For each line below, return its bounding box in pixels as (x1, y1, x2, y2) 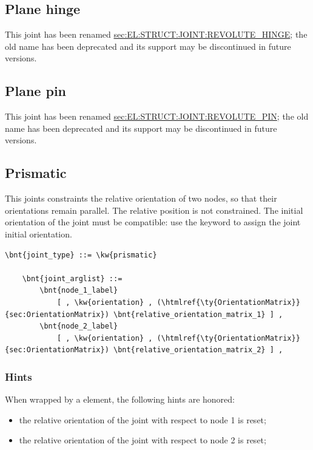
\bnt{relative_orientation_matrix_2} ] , (113, 346, 283, 355)
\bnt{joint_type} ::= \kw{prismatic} (5, 250, 157, 259)
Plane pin (5, 81, 67, 100)
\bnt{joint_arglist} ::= (22, 274, 123, 283)
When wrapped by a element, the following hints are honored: (5, 393, 235, 406)
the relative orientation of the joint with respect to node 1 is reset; (19, 413, 266, 426)
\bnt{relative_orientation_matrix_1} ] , (113, 310, 283, 319)
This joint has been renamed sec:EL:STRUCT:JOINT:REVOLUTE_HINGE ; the (5, 28, 308, 41)
